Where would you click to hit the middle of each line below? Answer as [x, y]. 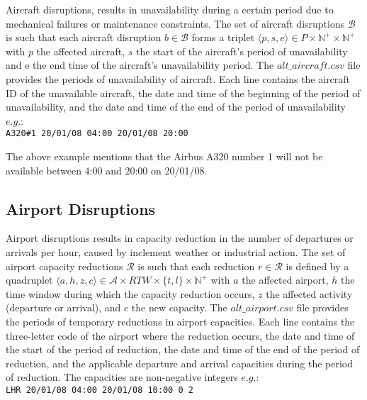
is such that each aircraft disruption [84, 37]
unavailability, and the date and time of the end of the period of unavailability [176, 107]
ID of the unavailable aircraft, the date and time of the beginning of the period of [183, 93]
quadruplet [29, 280]
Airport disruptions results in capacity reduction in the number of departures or [180, 238]
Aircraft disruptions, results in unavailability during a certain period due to [170, 9]
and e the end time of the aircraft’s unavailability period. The [140, 65]
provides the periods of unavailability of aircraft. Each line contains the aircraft [178, 78]
